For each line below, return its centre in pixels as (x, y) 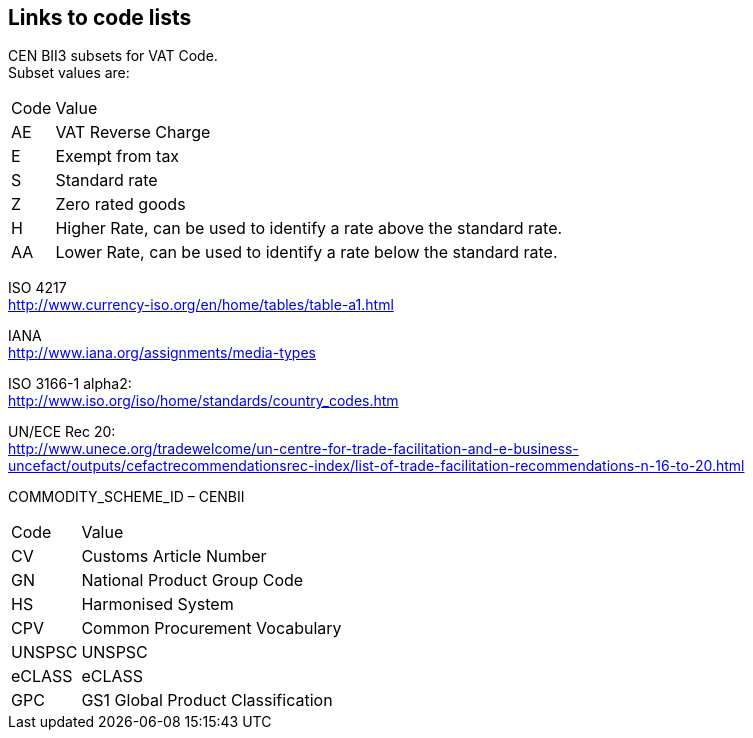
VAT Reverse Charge (133, 132)
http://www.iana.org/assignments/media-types (162, 353)
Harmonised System (157, 604)
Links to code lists (100, 17)
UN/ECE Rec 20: (62, 432)
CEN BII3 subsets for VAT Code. (113, 56)
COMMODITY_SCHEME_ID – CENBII (126, 497)
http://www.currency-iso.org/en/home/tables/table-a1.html (201, 305)
